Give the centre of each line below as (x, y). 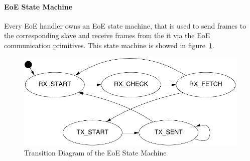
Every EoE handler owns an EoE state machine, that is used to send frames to (125, 25)
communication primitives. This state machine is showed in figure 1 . (109, 45)
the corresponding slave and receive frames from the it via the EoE (107, 35)
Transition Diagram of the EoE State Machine (95, 153)
